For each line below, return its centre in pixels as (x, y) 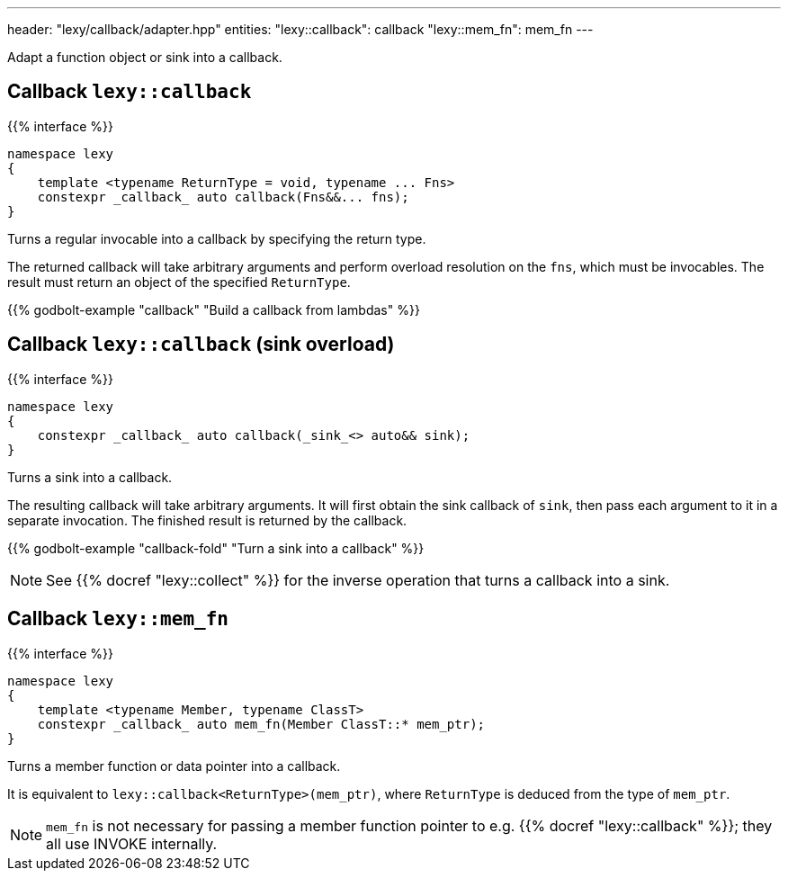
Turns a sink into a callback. (90, 477)
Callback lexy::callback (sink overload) (201, 345)
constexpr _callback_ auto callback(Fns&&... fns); (223, 197)
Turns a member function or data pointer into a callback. (174, 766)
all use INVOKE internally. (132, 843)
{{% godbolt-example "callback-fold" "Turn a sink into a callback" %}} (216, 548)
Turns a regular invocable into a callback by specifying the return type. (217, 238)
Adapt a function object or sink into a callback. (145, 57)
